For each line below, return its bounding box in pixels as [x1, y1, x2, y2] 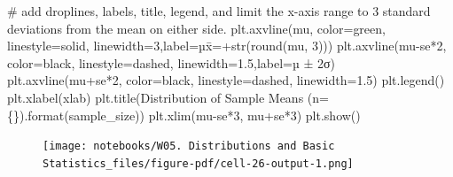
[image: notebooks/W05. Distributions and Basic [43, 140, 335, 153]
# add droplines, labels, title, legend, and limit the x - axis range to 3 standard [7, 2, 431, 19]
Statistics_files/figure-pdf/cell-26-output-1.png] [43, 157, 354, 170]
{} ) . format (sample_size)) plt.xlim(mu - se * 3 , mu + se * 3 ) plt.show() [7, 105, 361, 124]
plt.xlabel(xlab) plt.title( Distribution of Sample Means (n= [7, 88, 329, 106]
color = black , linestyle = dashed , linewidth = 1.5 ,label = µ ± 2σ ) [7, 53, 335, 72]
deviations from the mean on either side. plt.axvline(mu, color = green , [7, 19, 386, 37]
